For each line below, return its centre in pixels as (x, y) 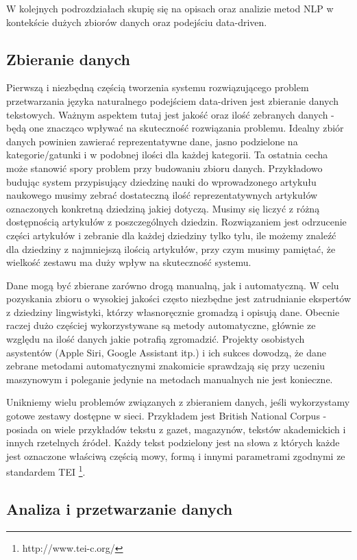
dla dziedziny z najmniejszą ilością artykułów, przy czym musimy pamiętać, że (171, 248)
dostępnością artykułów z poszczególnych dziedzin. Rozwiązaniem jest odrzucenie (176, 222)
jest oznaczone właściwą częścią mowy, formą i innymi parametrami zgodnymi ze (176, 455)
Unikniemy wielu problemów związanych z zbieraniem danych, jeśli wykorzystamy (178, 402)
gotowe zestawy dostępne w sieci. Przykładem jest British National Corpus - (167, 416)
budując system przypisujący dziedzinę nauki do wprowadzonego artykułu (161, 181)
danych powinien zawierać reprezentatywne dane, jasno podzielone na (152, 141)
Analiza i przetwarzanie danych (120, 509)
